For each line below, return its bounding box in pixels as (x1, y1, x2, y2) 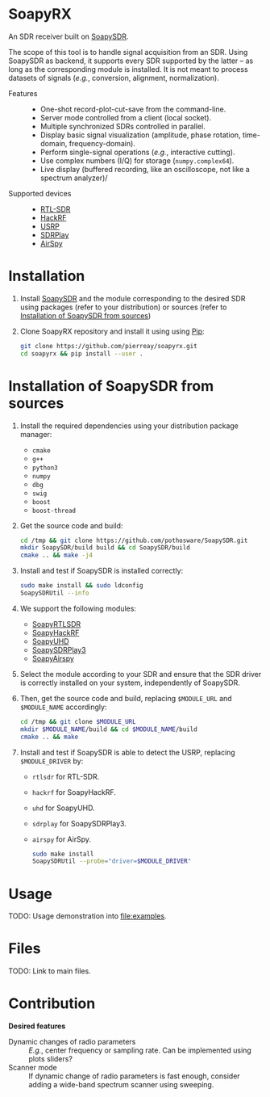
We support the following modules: (19, 603, 137, 613)
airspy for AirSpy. (31, 834, 91, 844)
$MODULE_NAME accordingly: (19, 702, 107, 712)
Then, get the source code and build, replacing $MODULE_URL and (19, 693, 232, 703)
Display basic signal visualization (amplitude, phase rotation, (39, 130, 241, 140)
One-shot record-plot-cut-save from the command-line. (39, 104, 226, 114)
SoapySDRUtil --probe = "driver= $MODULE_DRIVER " (31, 857, 192, 865)
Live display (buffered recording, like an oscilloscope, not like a (39, 164, 250, 174)
